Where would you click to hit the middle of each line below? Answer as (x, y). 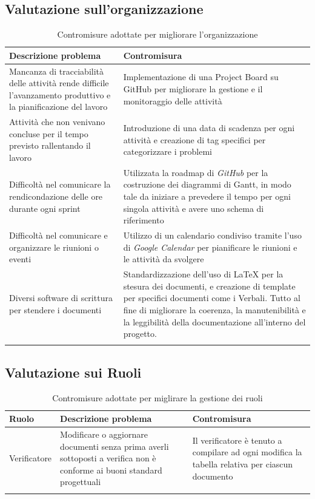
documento (213, 476)
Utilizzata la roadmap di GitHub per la (196, 172)
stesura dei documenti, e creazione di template (209, 286)
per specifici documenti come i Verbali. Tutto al (212, 298)
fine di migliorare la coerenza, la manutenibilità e (214, 309)
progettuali (81, 482)
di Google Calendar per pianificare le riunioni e (210, 247)
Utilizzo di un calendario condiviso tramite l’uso (212, 235)
